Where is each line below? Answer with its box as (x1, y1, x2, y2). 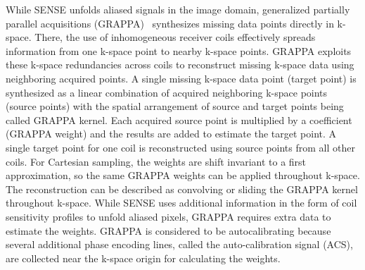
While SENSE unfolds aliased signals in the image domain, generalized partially (6, 2, 350, 16)
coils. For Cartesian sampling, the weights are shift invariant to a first (6, 154, 307, 168)
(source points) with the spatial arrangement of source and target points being (6, 99, 344, 113)
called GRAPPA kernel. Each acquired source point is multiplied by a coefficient (6, 112, 352, 127)
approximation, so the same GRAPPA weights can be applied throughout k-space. (6, 168, 360, 183)
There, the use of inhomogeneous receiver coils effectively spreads (34, 30, 316, 44)
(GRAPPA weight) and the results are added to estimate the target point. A (6, 126, 337, 141)
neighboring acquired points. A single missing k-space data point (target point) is (6, 70, 357, 85)
